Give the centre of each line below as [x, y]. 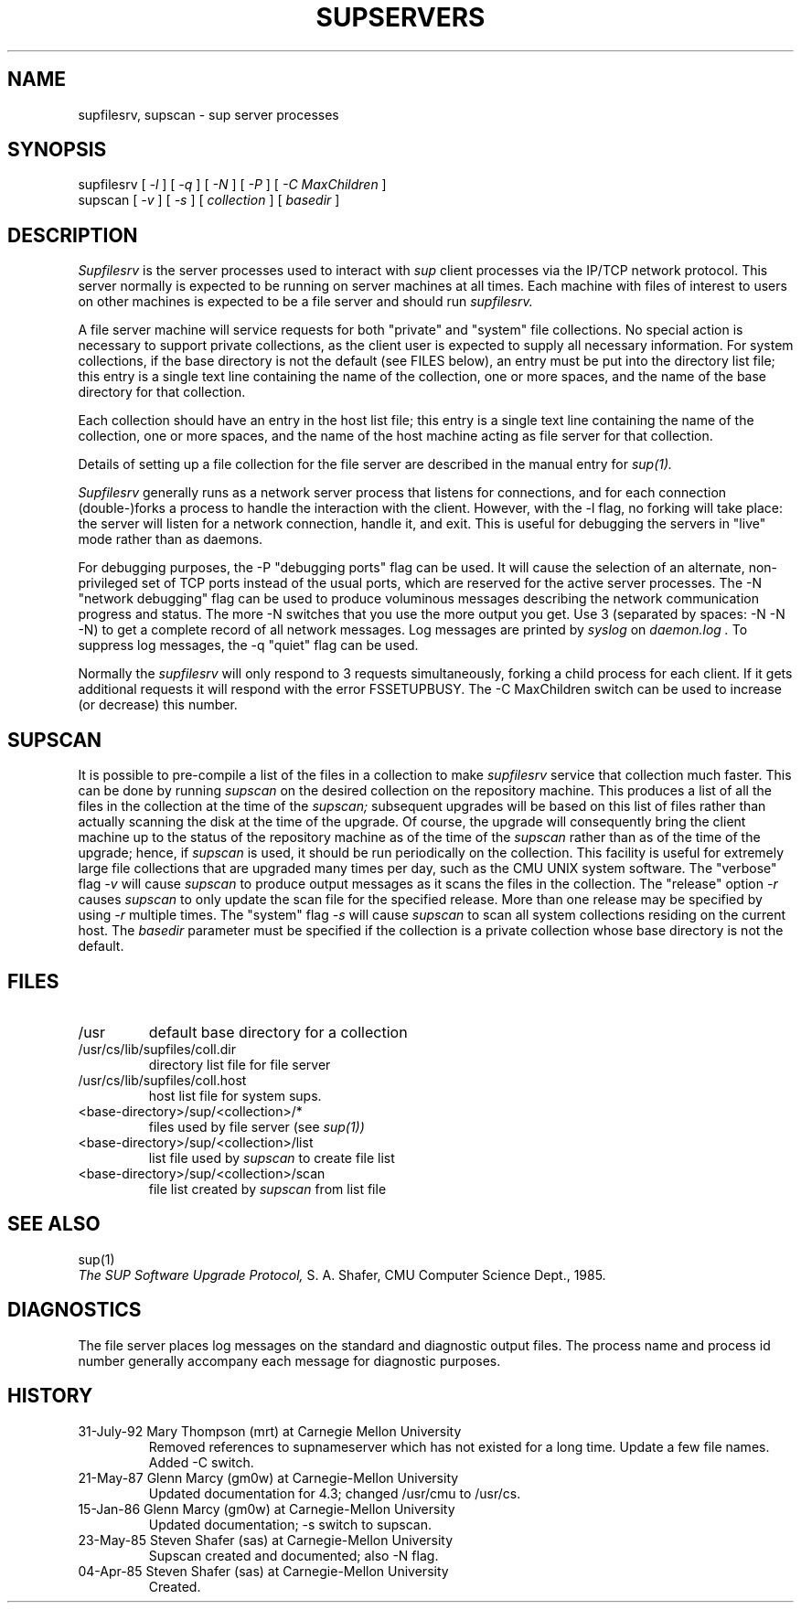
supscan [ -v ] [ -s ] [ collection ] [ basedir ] [209, 200]
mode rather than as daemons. [171, 539]
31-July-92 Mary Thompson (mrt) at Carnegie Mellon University [270, 1431]
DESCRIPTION [73, 235]
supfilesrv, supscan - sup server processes [208, 114]
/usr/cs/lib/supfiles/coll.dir [157, 1049]
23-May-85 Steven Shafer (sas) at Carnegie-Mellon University [266, 1540]
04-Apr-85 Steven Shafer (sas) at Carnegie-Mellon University [263, 1571]
